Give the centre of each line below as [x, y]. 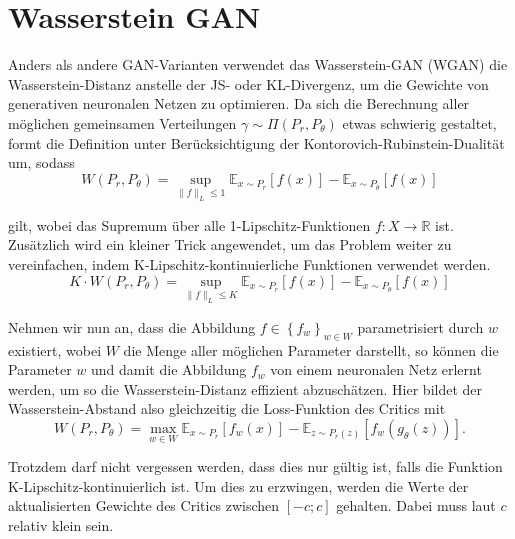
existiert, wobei [55, 349]
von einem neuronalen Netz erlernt [376, 369]
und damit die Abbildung [169, 369]
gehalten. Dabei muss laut [416, 505]
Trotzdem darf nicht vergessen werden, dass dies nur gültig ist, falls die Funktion [255, 466]
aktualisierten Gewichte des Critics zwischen [144, 505]
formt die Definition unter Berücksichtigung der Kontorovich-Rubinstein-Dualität [256, 142]
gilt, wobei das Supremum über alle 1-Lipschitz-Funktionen [189, 224]
